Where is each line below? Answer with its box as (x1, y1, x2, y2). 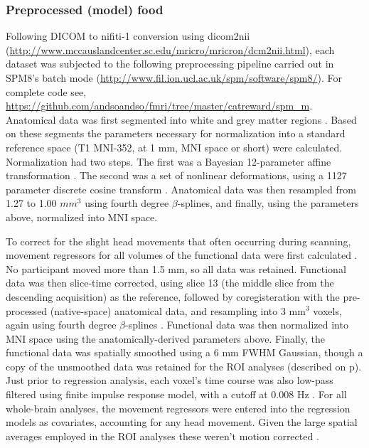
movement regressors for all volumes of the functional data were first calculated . (6, 247, 358, 262)
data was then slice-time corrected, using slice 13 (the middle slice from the (6, 275, 334, 290)
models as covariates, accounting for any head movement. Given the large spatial (6, 415, 358, 430)
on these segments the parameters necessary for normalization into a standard (6, 126, 346, 141)
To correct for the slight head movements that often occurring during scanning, (6, 233, 351, 248)
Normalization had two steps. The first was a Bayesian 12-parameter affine (6, 154, 331, 169)
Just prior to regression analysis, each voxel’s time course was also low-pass (6, 373, 333, 388)
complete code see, (6, 84, 87, 99)
